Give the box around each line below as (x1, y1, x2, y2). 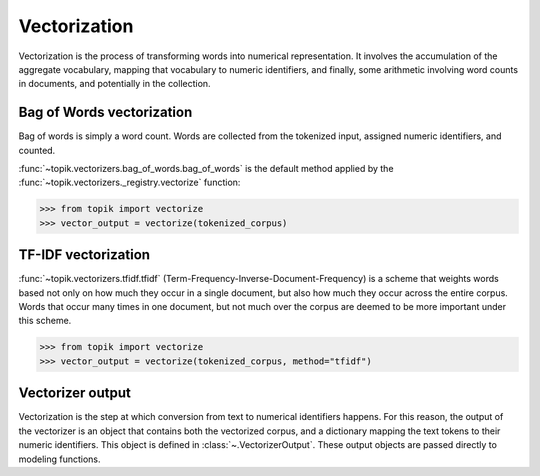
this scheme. (18, 315, 72, 327)
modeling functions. (18, 453, 101, 465)
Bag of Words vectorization (18, 104, 193, 121)
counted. (18, 144, 56, 156)
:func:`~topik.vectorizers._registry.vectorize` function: (18, 176, 241, 189)
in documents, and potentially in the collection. (18, 78, 211, 90)
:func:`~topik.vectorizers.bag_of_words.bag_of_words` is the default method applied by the (18, 163, 394, 175)
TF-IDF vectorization (18, 246, 150, 264)
